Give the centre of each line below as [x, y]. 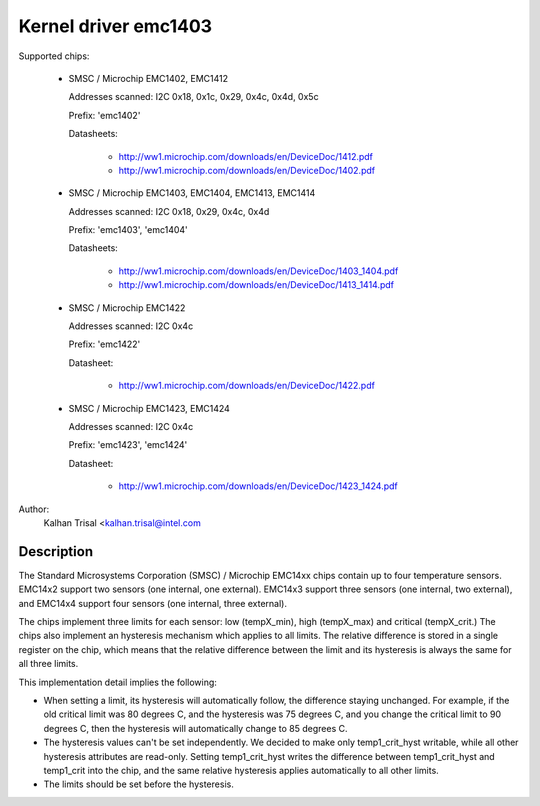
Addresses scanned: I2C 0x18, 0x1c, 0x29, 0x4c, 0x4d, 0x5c [193, 97]
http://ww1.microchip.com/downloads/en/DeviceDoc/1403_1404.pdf [258, 271]
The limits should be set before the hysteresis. [138, 784]
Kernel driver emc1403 [115, 26]
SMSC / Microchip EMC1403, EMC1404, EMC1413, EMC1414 [192, 193]
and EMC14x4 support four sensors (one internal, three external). [153, 603]
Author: [34, 509]
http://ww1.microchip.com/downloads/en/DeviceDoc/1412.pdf [246, 156]
